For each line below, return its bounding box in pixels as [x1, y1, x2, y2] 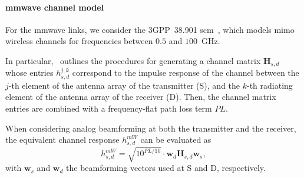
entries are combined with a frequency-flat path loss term [5, 102, 212, 115]
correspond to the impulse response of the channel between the [72, 66, 299, 79]
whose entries [5, 66, 54, 79]
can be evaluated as [140, 133, 212, 146]
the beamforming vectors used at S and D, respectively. [66, 162, 266, 174]
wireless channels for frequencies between [5, 35, 153, 47]
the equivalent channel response [5, 133, 120, 146]
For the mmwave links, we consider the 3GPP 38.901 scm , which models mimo [5, 23, 295, 35]
